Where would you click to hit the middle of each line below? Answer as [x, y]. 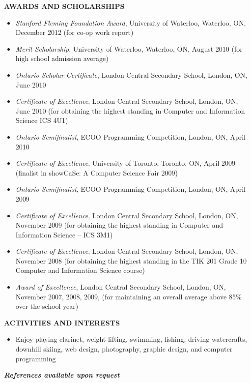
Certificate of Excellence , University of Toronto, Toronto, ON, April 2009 [125, 163]
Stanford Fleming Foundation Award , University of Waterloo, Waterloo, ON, [131, 22]
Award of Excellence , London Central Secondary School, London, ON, [121, 287]
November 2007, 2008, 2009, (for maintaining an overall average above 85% [128, 296]
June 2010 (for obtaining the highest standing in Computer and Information [130, 110]
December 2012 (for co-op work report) [74, 32]
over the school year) [47, 306]
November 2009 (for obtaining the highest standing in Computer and [119, 225]
